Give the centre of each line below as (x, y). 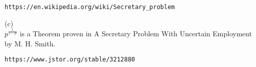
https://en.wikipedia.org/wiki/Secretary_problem (90, 7)
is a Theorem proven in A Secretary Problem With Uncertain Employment (136, 33)
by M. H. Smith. (30, 43)
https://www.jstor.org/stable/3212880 (70, 60)
